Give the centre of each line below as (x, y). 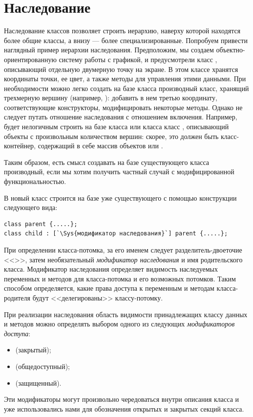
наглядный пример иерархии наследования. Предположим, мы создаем (109, 50)
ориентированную (30, 59)
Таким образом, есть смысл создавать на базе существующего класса (106, 162)
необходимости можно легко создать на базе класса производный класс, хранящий (126, 88)
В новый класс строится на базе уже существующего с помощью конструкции (120, 197)
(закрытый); (33, 350)
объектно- (231, 50)
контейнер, (20, 146)
